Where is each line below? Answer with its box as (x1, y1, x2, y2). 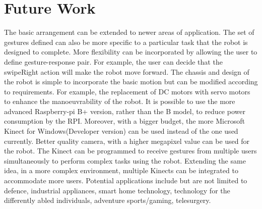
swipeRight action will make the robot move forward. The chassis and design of (4, 66, 249, 77)
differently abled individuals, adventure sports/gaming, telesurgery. (4, 195, 211, 205)
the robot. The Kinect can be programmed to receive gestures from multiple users (4, 145, 257, 156)
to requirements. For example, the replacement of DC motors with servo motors (4, 86, 250, 96)
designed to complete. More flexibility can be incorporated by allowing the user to (4, 46, 257, 57)
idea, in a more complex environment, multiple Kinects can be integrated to (4, 165, 238, 176)
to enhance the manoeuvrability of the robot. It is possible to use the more (4, 96, 235, 107)
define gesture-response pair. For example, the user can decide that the (4, 56, 223, 67)
